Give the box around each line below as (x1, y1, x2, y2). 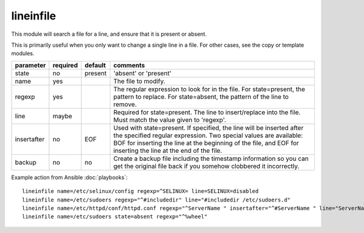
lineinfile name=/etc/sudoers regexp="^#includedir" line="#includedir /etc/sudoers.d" (22, 196, 291, 203)
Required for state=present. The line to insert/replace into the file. (113, 108, 301, 116)
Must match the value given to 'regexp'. (113, 115, 226, 124)
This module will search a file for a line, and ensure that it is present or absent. (11, 30, 207, 38)
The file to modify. (113, 76, 166, 85)
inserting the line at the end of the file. (113, 146, 223, 155)
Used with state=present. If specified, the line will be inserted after (113, 123, 304, 132)
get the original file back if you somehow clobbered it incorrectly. (113, 161, 300, 170)
